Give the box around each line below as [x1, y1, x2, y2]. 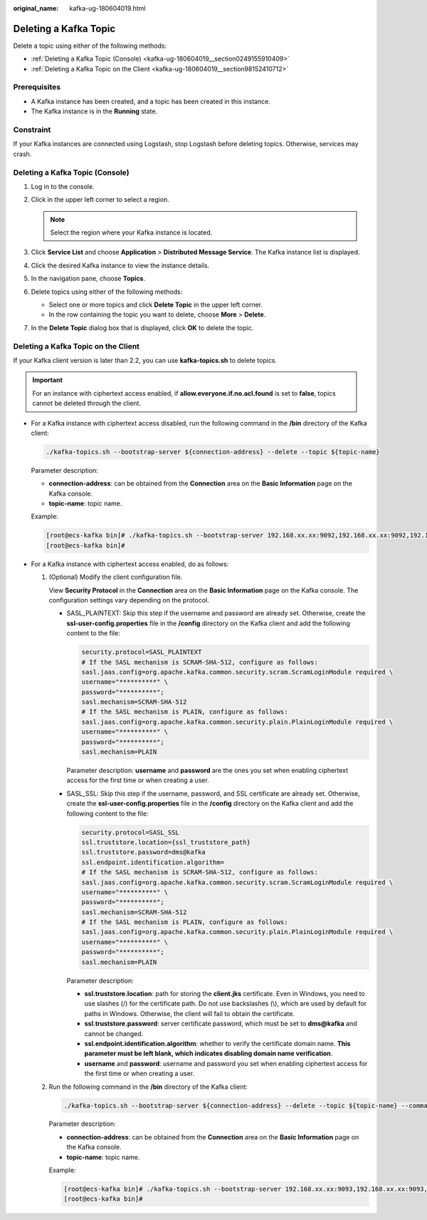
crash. [13, 150, 32, 158]
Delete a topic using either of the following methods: [13, 41, 167, 50]
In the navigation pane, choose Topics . [31, 275, 146, 283]
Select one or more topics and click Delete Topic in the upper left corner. [48, 300, 263, 309]
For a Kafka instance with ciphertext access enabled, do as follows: [31, 560, 229, 568]
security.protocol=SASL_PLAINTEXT [81, 648, 202, 656]
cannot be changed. [84, 1029, 144, 1037]
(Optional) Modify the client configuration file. [48, 573, 183, 581]
